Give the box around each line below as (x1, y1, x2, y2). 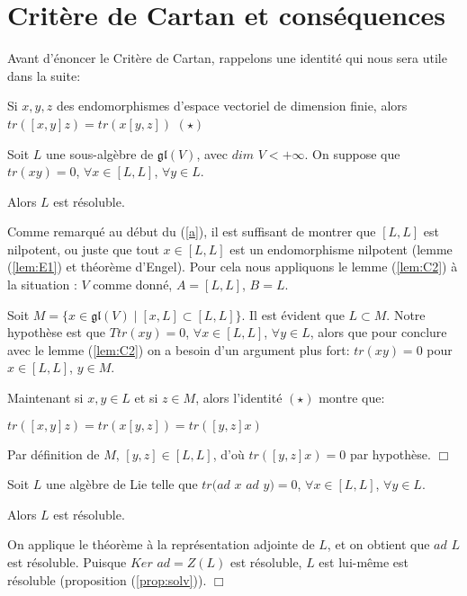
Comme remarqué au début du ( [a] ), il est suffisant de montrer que (7, 222, 376, 241)
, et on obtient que (327, 535, 430, 554)
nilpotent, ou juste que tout (7, 239, 159, 258)
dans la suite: (7, 66, 81, 85)
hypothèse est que (7, 323, 106, 342)
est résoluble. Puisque (7, 553, 127, 571)
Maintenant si (7, 388, 84, 407)
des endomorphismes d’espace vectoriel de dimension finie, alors (56, 96, 408, 115)
